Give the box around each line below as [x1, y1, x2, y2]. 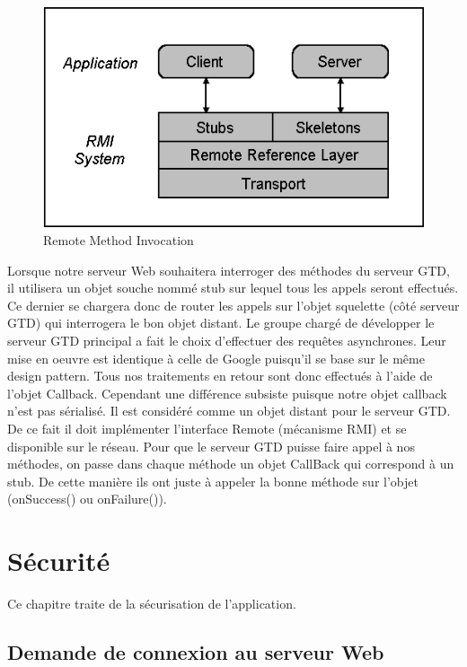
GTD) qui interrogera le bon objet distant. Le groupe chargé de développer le [7, 313, 435, 332]
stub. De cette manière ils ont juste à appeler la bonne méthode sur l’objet [7, 471, 419, 490]
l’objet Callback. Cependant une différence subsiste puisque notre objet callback [7, 383, 447, 402]
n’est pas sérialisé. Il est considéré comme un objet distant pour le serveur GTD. [7, 401, 451, 420]
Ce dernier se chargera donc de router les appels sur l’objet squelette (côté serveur [7, 295, 460, 314]
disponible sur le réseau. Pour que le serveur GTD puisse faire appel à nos [7, 436, 415, 455]
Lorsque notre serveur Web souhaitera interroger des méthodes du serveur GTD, [7, 260, 450, 279]
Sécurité [7, 542, 110, 579]
